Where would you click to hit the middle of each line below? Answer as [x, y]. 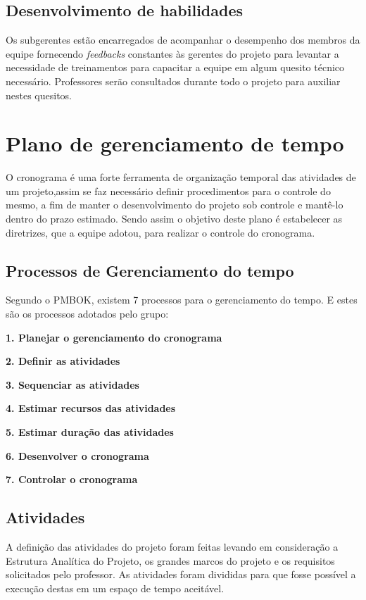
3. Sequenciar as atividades [72, 384]
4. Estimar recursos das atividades [91, 408]
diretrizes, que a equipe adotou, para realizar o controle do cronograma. [160, 232]
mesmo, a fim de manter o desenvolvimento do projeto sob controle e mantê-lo [175, 205]
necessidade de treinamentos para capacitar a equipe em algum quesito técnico [175, 67]
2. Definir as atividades [63, 361]
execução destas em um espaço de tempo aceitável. [115, 588]
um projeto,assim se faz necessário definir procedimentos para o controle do [168, 190]
